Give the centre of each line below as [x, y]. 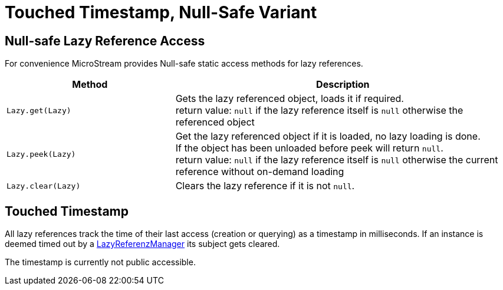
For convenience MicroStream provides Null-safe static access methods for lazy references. [184, 64]
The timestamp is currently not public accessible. [100, 262]
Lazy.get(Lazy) [39, 110]
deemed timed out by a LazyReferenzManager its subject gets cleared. [142, 244]
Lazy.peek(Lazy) [41, 154]
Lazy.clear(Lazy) [44, 186]
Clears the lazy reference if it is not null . [265, 186]
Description [343, 85]
